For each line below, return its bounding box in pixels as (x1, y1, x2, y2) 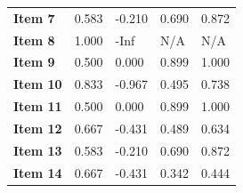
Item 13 (13, 141, 62, 159)
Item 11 (13, 97, 62, 116)
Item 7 (13, 8, 55, 27)
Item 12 (13, 118, 62, 137)
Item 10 (13, 75, 62, 93)
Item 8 (13, 30, 55, 49)
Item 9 (13, 52, 55, 71)
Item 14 (13, 163, 62, 181)
